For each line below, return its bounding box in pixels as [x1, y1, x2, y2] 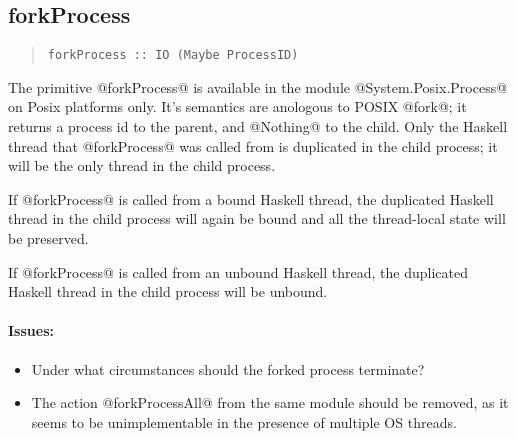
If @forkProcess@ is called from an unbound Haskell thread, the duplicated [8, 261, 468, 282]
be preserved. [8, 228, 89, 249]
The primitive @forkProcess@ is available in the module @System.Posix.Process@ [8, 76, 508, 97]
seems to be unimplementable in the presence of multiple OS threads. [31, 411, 457, 432]
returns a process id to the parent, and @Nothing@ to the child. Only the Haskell [8, 116, 508, 137]
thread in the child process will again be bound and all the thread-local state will [8, 208, 506, 229]
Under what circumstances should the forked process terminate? [31, 358, 425, 379]
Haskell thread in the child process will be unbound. [8, 281, 328, 302]
